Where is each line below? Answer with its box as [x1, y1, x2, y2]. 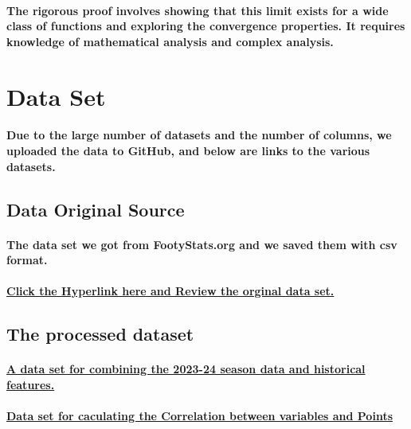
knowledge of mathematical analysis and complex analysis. [6, 33, 334, 49]
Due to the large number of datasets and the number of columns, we [6, 127, 392, 143]
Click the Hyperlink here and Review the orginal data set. [6, 283, 335, 299]
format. [6, 252, 48, 268]
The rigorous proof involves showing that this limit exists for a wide [6, 2, 389, 18]
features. [6, 376, 55, 392]
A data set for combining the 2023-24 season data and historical [6, 361, 366, 377]
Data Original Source [6, 197, 185, 221]
